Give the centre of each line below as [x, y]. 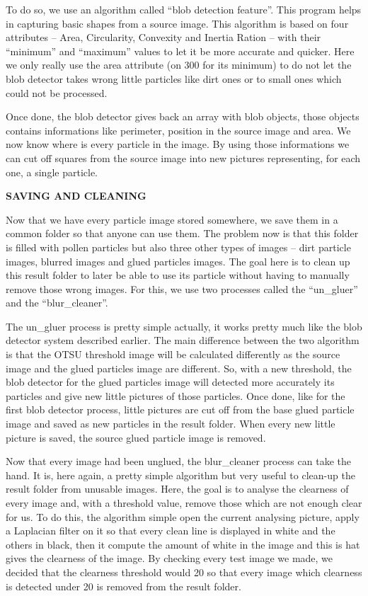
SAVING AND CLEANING [76, 196]
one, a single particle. [52, 172]
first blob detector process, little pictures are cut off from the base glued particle [180, 409]
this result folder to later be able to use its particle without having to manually [178, 275]
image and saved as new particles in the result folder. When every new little [171, 424]
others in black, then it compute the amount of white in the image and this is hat [183, 544]
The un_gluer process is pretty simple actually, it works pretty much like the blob [184, 326]
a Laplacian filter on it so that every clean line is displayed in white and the [171, 531]
